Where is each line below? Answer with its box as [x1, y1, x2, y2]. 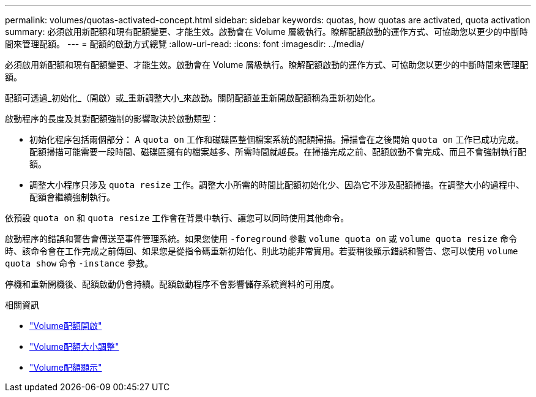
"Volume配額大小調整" [29, 341, 119, 352]
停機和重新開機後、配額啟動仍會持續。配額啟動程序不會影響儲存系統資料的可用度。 [5, 279, 339, 289]
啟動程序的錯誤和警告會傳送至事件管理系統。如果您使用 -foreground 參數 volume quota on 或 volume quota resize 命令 [5, 233, 517, 244]
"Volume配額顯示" [29, 362, 102, 372]
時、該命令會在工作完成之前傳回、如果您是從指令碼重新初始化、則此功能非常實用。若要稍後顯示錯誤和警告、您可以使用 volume [5, 246, 518, 256]
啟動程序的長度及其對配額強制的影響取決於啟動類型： [5, 113, 219, 124]
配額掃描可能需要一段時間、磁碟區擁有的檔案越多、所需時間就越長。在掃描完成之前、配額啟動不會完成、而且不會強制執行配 [29, 146, 526, 157]
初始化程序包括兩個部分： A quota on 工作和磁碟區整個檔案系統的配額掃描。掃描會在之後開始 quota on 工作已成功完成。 [29, 134, 524, 145]
